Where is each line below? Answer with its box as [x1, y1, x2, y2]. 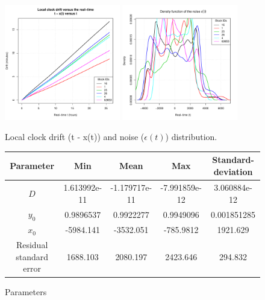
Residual [16, 238, 48, 251]
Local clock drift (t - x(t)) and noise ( [5, 130, 145, 143]
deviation [213, 165, 253, 178]
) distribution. [165, 130, 217, 143]
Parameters [5, 285, 47, 298]
